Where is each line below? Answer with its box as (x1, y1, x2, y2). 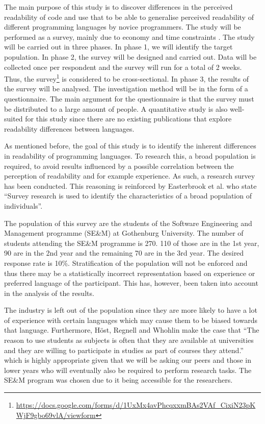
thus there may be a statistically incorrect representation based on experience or (4, 267, 255, 278)
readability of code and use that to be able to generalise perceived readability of (4, 11, 254, 22)
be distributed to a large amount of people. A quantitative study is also (4, 103, 228, 114)
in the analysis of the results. (4, 287, 94, 298)
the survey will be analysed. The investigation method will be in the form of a (4, 83, 248, 94)
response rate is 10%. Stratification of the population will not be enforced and (4, 257, 248, 268)
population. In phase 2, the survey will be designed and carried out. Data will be (4, 51, 257, 62)
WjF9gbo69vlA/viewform (16, 409, 96, 420)
